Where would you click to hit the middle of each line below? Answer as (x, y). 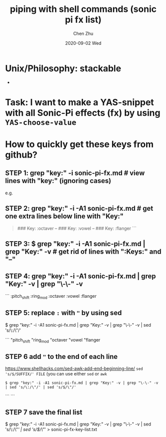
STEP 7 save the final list (44, 412)
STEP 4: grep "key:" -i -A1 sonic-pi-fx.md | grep (81, 276)
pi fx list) (83, 20)
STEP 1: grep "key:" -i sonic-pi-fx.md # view (75, 173)
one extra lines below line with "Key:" (64, 217)
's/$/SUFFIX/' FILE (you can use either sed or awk (56, 374)
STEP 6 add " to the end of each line (61, 356)
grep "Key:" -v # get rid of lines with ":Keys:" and (83, 252)
